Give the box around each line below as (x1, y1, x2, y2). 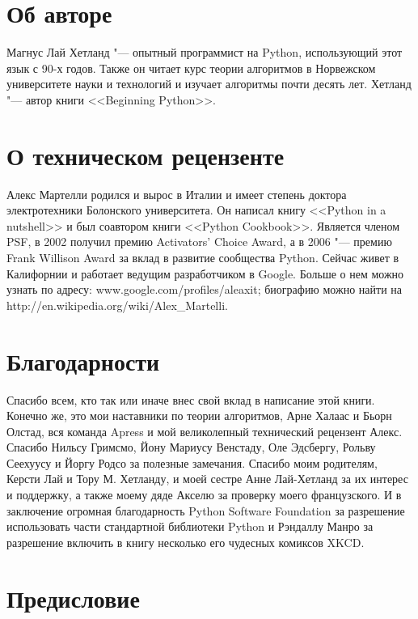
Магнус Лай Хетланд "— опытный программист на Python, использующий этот (6, 44, 403, 61)
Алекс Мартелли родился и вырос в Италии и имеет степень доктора (6, 185, 347, 202)
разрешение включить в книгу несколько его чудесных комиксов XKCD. (6, 533, 365, 550)
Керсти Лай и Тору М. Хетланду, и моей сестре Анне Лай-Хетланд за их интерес (6, 470, 408, 487)
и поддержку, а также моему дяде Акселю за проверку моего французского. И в (6, 486, 402, 503)
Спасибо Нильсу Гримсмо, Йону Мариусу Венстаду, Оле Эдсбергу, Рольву (6, 439, 376, 456)
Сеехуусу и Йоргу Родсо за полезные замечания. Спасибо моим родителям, (6, 454, 378, 471)
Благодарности (6, 344, 160, 377)
